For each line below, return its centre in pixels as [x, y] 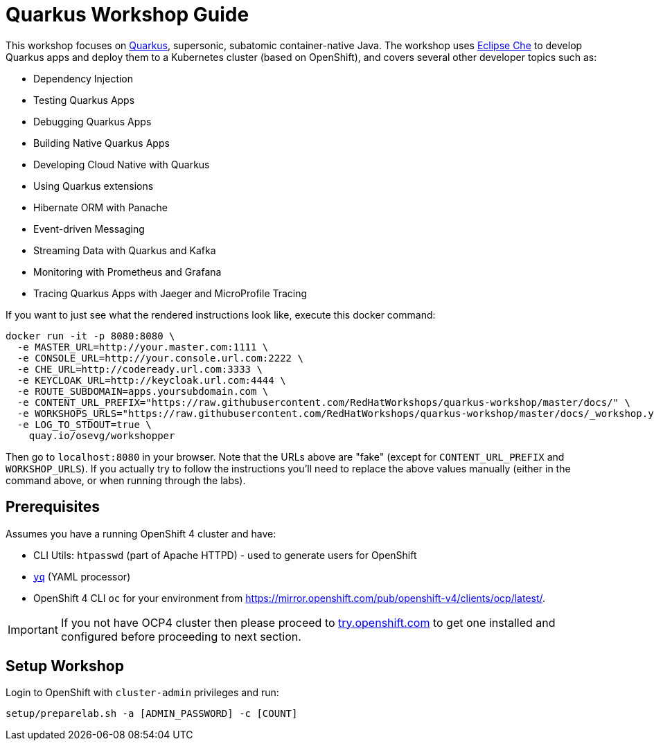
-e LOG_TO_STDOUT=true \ [84, 424]
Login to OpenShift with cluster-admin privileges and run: [142, 693]
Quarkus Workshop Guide [127, 15]
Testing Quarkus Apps [84, 100]
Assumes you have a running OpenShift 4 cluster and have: [141, 533]
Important [33, 629]
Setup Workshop [65, 666]
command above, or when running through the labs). [126, 480]
